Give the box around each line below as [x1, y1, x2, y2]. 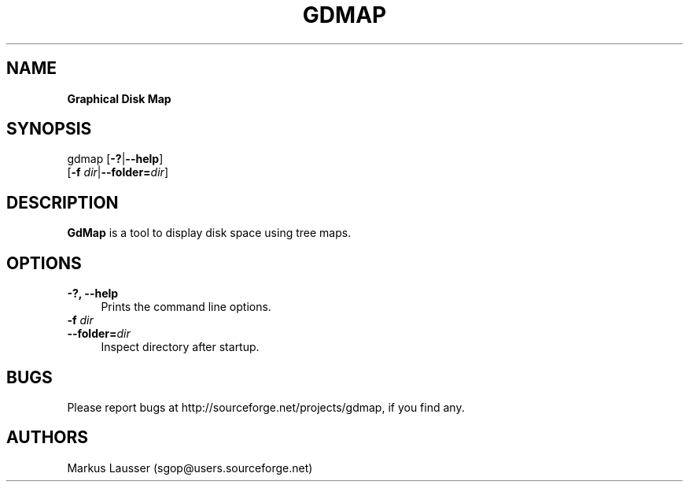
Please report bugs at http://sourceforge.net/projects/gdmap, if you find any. [67, 400, 465, 414]
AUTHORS [6, 427, 89, 448]
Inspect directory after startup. [101, 340, 260, 354]
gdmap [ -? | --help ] [67, 152, 164, 166]
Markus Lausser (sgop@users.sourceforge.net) [67, 460, 313, 475]
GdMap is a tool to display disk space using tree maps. [67, 226, 352, 240]
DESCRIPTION [6, 192, 119, 213]
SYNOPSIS [6, 119, 92, 139]
